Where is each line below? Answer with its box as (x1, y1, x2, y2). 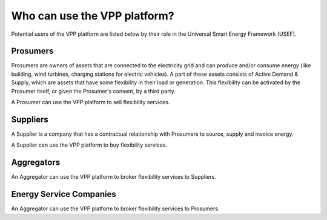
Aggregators (11, 158, 61, 168)
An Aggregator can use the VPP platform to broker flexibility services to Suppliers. (11, 173, 216, 181)
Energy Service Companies (11, 189, 116, 199)
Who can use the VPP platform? (11, 9, 175, 22)
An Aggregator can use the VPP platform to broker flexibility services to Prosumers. (11, 205, 220, 212)
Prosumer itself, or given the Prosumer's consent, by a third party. (11, 87, 176, 95)
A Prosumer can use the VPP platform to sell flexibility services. (11, 99, 170, 106)
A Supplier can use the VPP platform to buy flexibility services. (11, 141, 168, 148)
